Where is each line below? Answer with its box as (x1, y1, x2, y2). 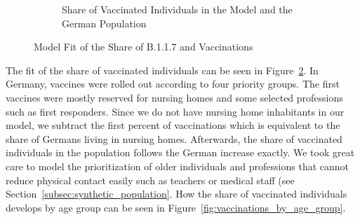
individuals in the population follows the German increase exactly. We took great (6, 145, 355, 160)
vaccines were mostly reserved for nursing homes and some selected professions (6, 90, 343, 104)
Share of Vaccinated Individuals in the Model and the (62, 2, 293, 16)
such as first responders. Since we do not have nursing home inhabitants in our (6, 104, 345, 118)
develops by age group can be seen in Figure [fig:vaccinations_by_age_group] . (6, 200, 346, 214)
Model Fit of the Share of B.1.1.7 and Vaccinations (34, 39, 253, 54)
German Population (62, 15, 147, 30)
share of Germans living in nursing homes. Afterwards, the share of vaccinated (6, 131, 342, 146)
